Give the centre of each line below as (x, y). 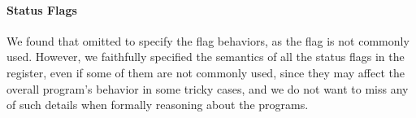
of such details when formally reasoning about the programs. (158, 105)
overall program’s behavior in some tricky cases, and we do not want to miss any (208, 88)
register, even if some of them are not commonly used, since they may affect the (206, 72)
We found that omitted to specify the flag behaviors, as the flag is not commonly (208, 40)
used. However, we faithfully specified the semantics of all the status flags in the (206, 57)
